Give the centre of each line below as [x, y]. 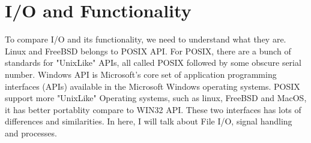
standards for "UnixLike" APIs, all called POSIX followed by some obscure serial [153, 63]
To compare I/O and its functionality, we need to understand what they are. [146, 39]
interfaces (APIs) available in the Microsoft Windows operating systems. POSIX [152, 86]
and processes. [31, 133]
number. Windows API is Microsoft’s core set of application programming [141, 74]
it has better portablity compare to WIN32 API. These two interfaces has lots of [153, 109]
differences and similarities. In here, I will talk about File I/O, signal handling [149, 121]
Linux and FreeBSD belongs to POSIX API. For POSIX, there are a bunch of [148, 51]
